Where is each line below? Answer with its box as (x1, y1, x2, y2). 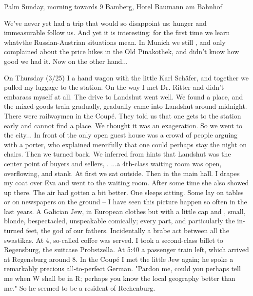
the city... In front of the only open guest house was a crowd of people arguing (4, 130, 238, 140)
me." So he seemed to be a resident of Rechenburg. (4, 282, 156, 293)
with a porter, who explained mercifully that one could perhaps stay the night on (4, 139, 247, 149)
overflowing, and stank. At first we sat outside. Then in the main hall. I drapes (4, 168, 240, 178)
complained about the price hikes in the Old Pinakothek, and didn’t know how (4, 46, 239, 57)
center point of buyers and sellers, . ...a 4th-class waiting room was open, (4, 158, 222, 168)
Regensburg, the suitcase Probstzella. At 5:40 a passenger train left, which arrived (4, 244, 249, 255)
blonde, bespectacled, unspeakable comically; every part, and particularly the (4, 216, 235, 226)
